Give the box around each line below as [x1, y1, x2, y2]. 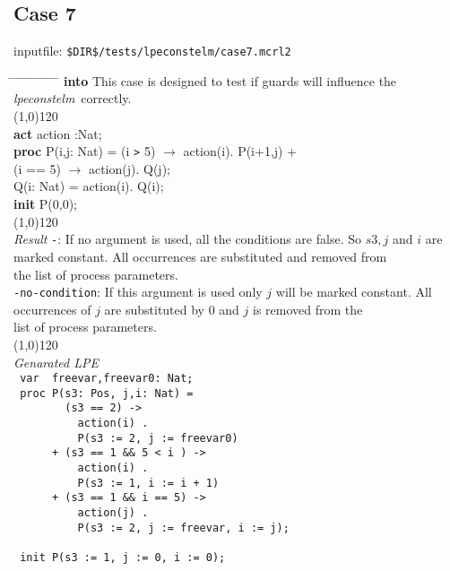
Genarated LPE [13, 352, 99, 371]
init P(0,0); [13, 195, 78, 213]
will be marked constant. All [275, 282, 432, 301]
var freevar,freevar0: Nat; [20, 372, 194, 385]
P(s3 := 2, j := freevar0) [77, 431, 238, 445]
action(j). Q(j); [88, 159, 170, 177]
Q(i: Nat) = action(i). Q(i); [13, 177, 164, 195]
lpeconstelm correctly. [13, 89, 132, 108]
